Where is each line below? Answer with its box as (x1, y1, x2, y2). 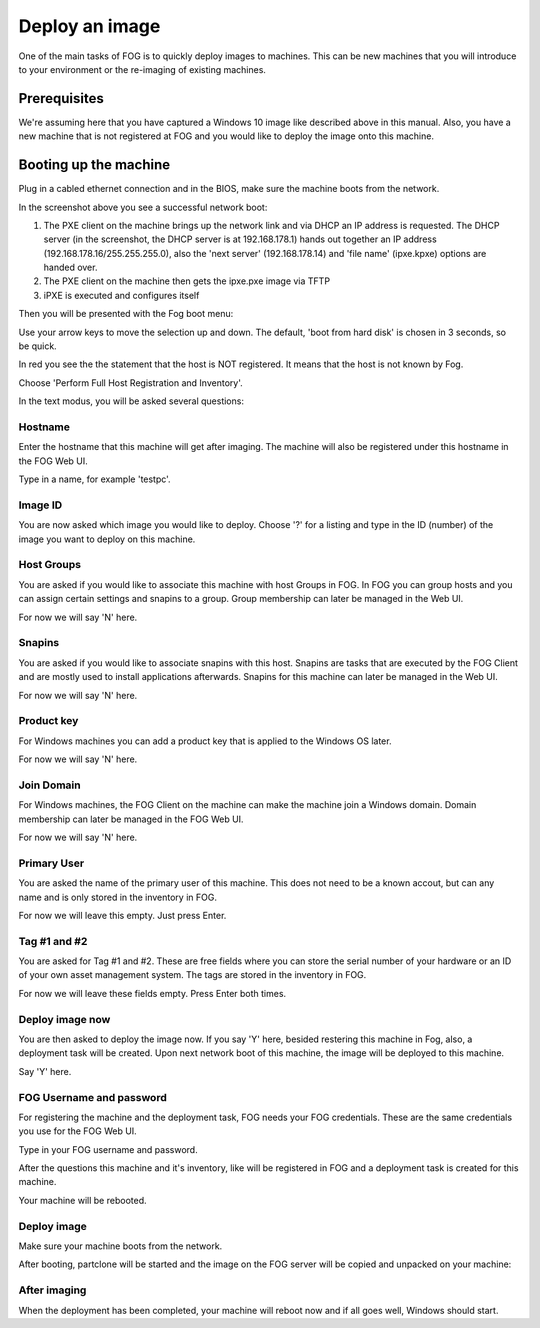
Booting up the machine (18, 156, 170, 174)
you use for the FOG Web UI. (18, 1125, 137, 1137)
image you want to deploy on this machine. (18, 533, 196, 545)
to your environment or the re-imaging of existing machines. (18, 63, 267, 75)
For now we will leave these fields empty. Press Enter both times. (18, 987, 287, 999)
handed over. (43, 261, 98, 274)
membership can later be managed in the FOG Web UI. (18, 813, 244, 825)
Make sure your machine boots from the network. (18, 1240, 223, 1252)
